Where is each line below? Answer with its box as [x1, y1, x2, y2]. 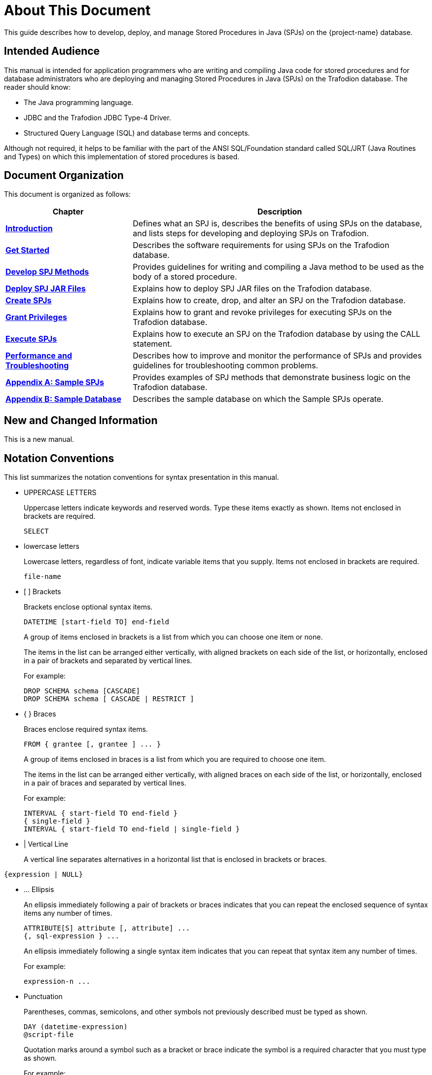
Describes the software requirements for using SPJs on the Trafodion [133, 240, 390, 251]
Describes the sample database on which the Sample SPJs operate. [133, 394, 384, 404]
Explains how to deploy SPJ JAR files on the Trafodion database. [133, 284, 372, 294]
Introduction [5, 223, 53, 234]
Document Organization [4, 169, 124, 182]
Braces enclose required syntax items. [24, 725, 148, 734]
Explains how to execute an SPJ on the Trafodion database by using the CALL [133, 329, 421, 339]
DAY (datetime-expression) [24, 1023, 128, 1031]
